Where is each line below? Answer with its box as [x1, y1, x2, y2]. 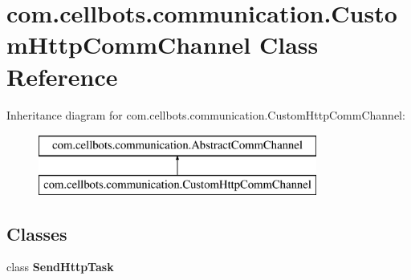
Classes [6, 221, 67, 246]
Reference [6, 59, 118, 92]
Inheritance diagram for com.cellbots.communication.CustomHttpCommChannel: [6, 106, 405, 123]
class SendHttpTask [6, 258, 114, 275]
